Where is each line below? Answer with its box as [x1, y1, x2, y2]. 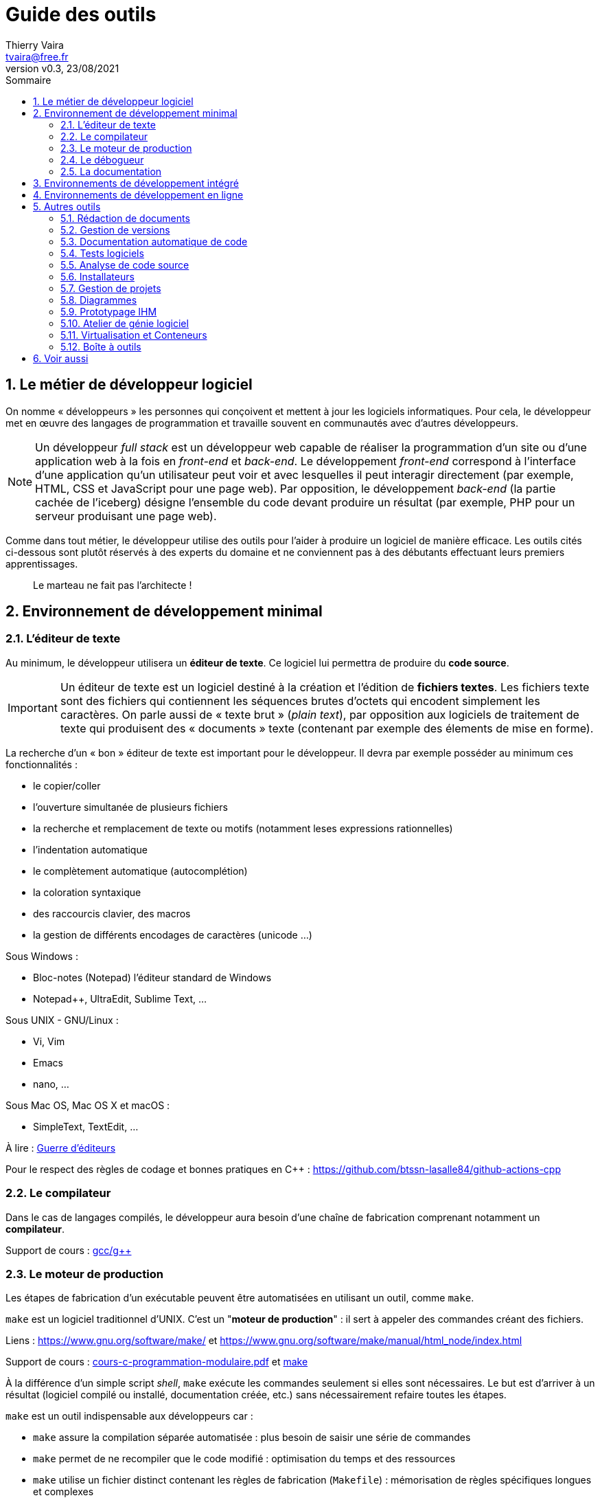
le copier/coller [33, 779, 101, 792]
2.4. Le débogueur [60, 153, 144, 166]
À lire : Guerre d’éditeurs [5, 1141, 116, 1154]
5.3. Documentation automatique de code [60, 235, 248, 247]
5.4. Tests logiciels [60, 247, 144, 259]
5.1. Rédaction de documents [60, 212, 190, 224]
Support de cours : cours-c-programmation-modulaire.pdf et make [5, 1356, 308, 1368]
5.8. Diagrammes [60, 293, 137, 306]
